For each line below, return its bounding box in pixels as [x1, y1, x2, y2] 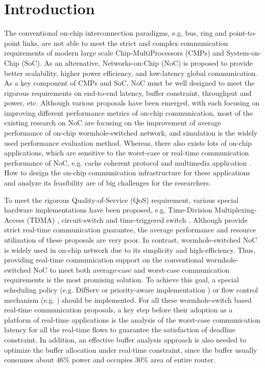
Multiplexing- [214, 204, 257, 215]
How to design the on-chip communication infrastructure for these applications [4, 167, 250, 178]
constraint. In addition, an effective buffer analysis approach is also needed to [4, 334, 247, 345]
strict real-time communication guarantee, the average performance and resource [4, 224, 256, 235]
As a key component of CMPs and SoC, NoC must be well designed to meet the [4, 77, 255, 88]
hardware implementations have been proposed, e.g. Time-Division [4, 204, 212, 215]
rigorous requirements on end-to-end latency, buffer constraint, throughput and [4, 87, 252, 98]
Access [4, 214, 25, 225]
